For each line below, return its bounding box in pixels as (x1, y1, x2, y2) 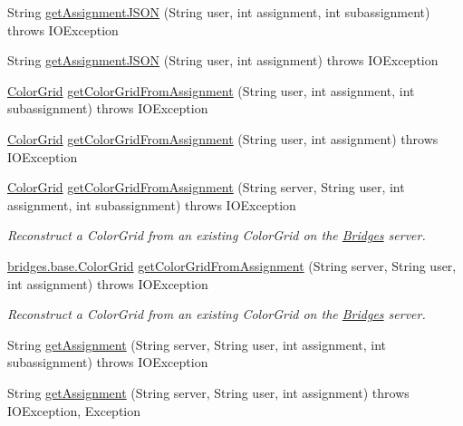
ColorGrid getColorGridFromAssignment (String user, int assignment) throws (7, 129, 439, 148)
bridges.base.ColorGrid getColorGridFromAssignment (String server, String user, (7, 256, 457, 275)
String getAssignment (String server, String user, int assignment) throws (7, 382, 410, 402)
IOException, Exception (7, 401, 141, 420)
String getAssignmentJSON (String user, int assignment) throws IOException (7, 51, 439, 70)
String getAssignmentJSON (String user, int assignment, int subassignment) (7, 3, 430, 21)
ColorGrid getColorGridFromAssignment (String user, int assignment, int (7, 81, 415, 100)
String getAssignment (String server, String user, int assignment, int (7, 334, 387, 353)
